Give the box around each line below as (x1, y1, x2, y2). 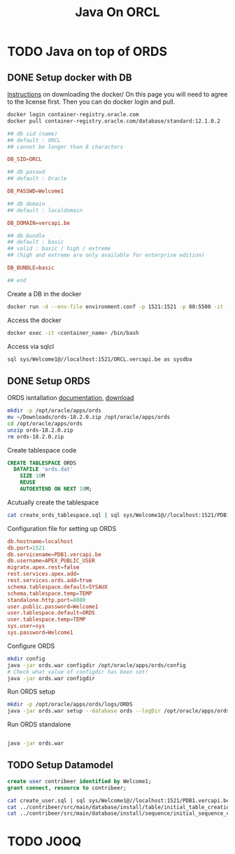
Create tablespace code (7, 446, 77, 454)
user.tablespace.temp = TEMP (7, 616, 86, 624)
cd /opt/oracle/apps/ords (7, 420, 83, 427)
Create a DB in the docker (7, 289, 82, 298)
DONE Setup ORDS (7, 375, 91, 387)
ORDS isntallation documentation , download (7, 394, 134, 402)
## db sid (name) (7, 130, 58, 137)
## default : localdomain (7, 207, 83, 214)
